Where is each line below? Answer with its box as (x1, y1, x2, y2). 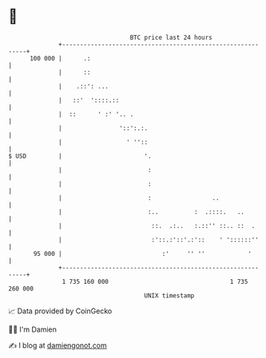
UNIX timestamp (144, 291, 195, 300)
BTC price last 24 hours (129, 33, 213, 41)
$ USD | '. (8, 151, 152, 160)
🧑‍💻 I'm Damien (8, 325, 58, 334)
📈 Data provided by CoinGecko (8, 306, 113, 316)
